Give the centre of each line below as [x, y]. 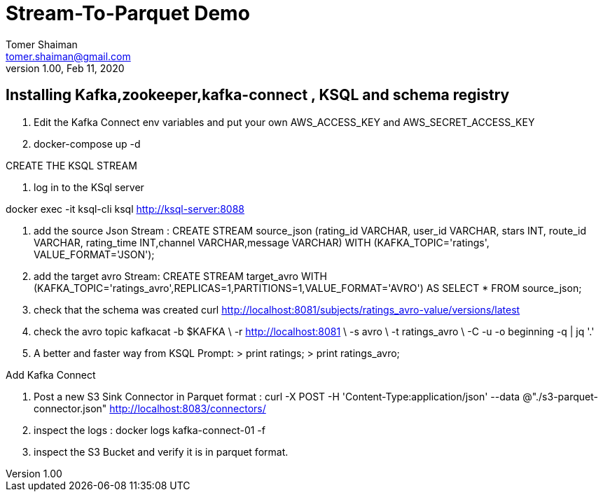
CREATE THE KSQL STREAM [71, 165]
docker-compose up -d [87, 143]
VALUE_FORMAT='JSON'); [94, 254]
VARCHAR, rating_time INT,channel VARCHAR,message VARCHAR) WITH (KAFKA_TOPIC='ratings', [262, 242]
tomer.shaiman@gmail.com [68, 56]
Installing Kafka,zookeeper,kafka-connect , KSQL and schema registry [258, 95]
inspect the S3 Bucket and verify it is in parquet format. [161, 451]
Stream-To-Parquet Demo [128, 13]
